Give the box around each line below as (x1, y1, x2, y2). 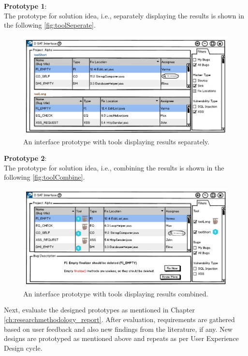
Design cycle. (4, 342, 43, 353)
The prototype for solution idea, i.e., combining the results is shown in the (4, 162, 224, 172)
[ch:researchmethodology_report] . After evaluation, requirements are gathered (4, 314, 235, 324)
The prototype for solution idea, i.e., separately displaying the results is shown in (4, 10, 244, 20)
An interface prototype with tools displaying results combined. (23, 288, 208, 298)
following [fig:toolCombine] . (4, 172, 85, 182)
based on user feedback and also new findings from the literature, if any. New (4, 324, 233, 334)
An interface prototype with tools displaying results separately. (23, 137, 210, 147)
